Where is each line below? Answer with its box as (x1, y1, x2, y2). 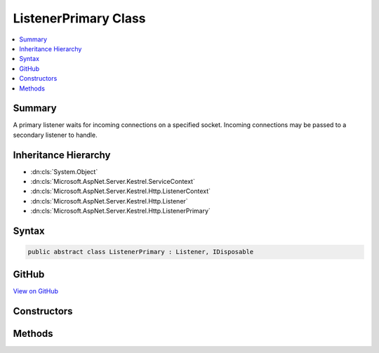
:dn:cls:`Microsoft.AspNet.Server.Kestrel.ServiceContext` (30, 178, 196, 186)
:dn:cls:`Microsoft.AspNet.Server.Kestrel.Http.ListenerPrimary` (30, 207, 211, 215)
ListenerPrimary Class (13, 11, 147, 26)
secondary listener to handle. (13, 131, 98, 139)
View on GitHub (13, 286, 59, 295)
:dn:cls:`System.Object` (30, 167, 98, 175)
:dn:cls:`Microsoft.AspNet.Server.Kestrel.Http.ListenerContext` (30, 187, 211, 196)
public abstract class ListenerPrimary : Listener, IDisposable (27, 248, 254, 256)
